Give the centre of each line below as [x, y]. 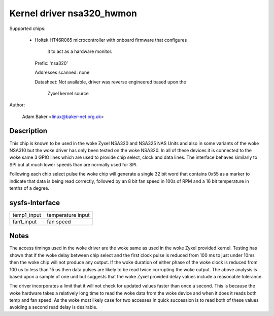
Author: [17, 105]
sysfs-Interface [35, 203]
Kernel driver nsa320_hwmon [73, 13]
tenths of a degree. [29, 188]
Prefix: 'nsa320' [52, 63]
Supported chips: [27, 28]
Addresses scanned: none [62, 73]
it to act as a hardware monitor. [80, 51]
